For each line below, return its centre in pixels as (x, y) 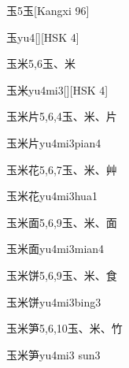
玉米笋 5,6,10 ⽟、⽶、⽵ (64, 328)
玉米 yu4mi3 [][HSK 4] (57, 89)
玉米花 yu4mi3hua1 (52, 196)
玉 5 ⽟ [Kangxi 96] (48, 10)
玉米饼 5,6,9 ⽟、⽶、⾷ (62, 275)
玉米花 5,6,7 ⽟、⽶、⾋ (62, 169)
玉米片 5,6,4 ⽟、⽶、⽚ (62, 116)
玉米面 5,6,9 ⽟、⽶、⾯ (62, 222)
